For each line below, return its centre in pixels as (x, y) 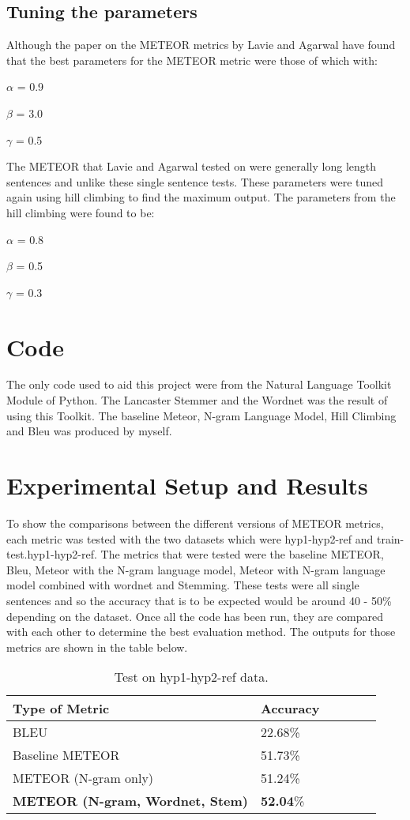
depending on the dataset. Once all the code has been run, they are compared (195, 616)
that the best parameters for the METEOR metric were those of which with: (192, 60)
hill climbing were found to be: (81, 212)
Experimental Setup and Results (187, 485)
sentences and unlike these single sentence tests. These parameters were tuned (195, 181)
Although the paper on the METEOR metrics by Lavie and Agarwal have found (201, 45)
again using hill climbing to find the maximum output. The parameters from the (201, 197)
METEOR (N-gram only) (83, 778)
